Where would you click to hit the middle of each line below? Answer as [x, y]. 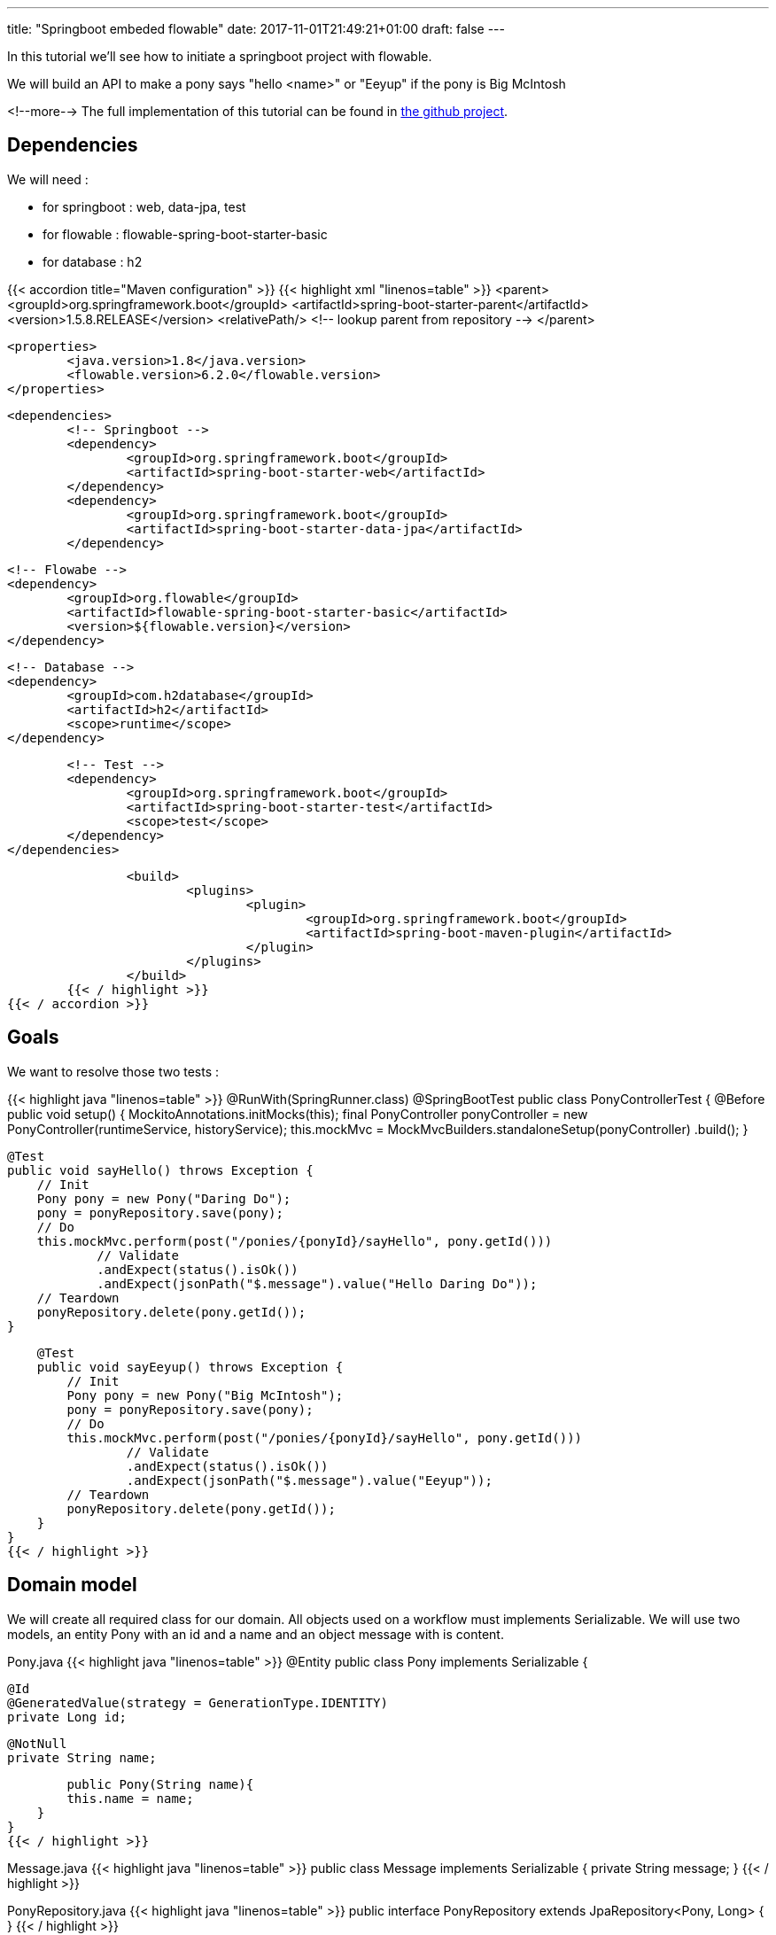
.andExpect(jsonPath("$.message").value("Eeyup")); [309, 1480]
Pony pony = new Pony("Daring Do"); [164, 1198]
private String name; [82, 1757]
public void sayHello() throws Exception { [160, 1170]
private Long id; [67, 1717]
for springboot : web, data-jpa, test [144, 206]
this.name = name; [130, 1798]
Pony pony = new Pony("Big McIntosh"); [205, 1395]
